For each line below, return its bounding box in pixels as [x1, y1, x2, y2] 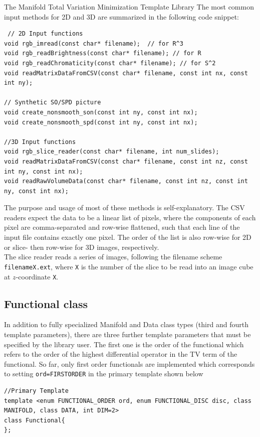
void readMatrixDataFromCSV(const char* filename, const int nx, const [4, 69, 248, 77]
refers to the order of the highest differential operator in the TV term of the [4, 349, 237, 359]
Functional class [4, 296, 88, 311]
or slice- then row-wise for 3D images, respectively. [4, 241, 159, 252]
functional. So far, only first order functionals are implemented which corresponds [4, 358, 255, 369]
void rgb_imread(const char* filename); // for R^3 [4, 40, 183, 47]
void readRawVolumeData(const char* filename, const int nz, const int [4, 178, 248, 185]
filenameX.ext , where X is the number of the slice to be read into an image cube [4, 261, 253, 271]
